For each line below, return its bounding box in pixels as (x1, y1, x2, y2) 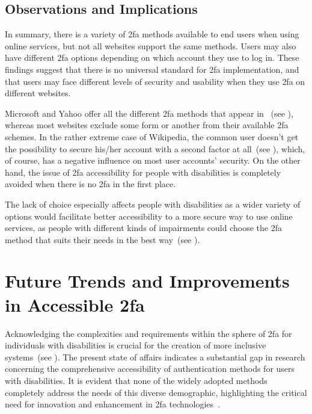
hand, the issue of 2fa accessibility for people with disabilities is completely (5, 165, 281, 178)
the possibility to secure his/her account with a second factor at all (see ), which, (5, 142, 305, 155)
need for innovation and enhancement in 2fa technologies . (5, 398, 220, 410)
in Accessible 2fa (5, 292, 145, 317)
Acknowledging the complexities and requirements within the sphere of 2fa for (5, 327, 292, 339)
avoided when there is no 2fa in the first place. (5, 178, 176, 190)
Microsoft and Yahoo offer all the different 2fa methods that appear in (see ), (5, 107, 293, 119)
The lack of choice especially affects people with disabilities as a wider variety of (5, 197, 301, 210)
